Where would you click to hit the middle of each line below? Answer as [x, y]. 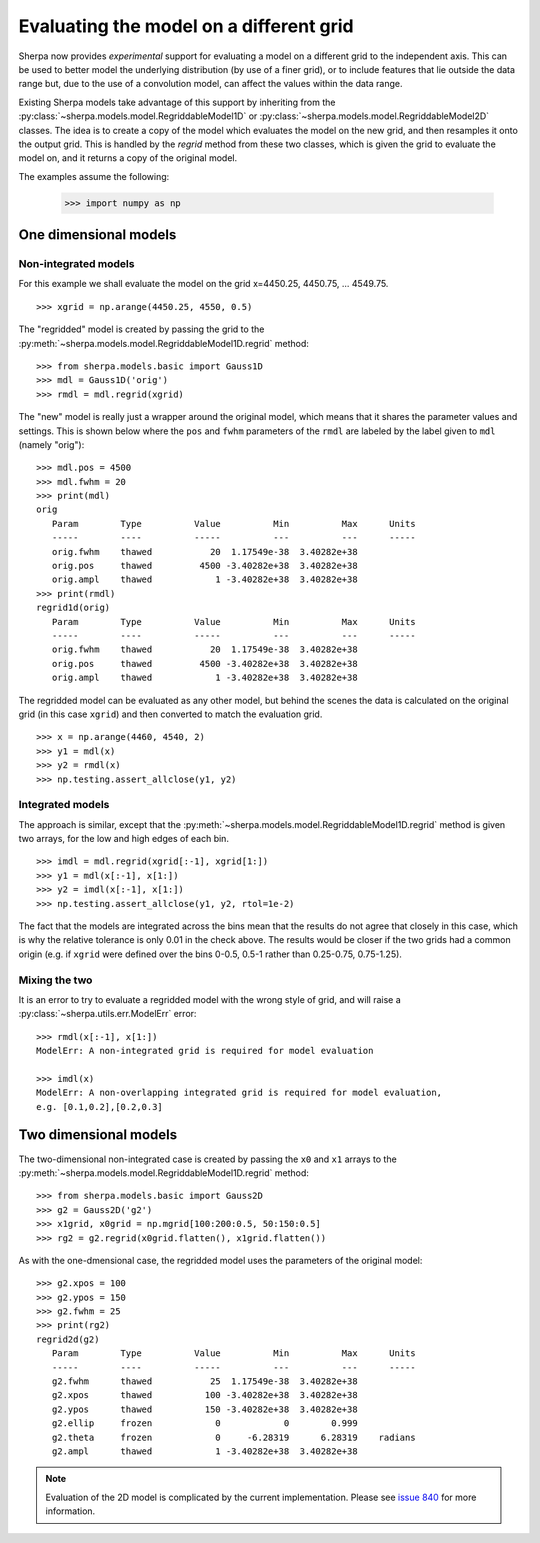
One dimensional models [97, 235]
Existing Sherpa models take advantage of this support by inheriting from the [177, 102]
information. [70, 1511]
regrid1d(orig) [73, 608]
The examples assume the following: [94, 176]
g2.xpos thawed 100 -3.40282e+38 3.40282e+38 [205, 1395]
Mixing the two [55, 980]
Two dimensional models [98, 1135]
